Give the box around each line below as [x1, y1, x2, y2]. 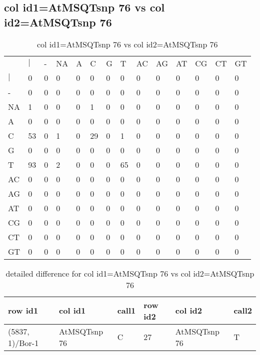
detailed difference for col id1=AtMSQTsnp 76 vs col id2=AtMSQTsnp [5, 267, 254, 279]
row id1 [8, 305, 38, 317]
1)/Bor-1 [8, 337, 39, 349]
